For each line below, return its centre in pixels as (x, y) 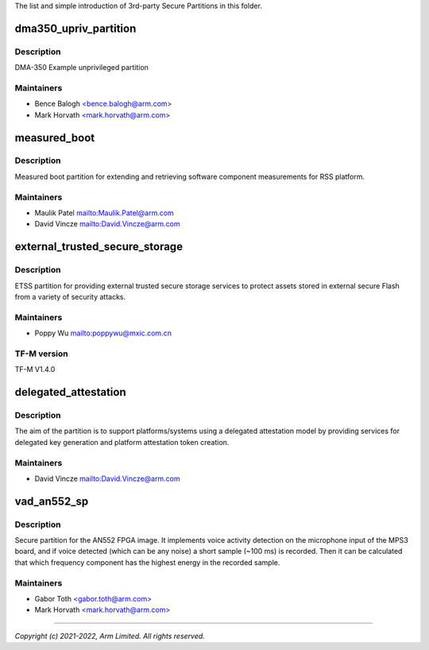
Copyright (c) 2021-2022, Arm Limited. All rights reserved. (110, 636)
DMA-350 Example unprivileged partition (81, 68)
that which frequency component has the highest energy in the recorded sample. (147, 562)
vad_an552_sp (52, 501)
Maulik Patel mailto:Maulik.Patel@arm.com (104, 213)
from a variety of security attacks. (70, 296)
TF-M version (42, 354)
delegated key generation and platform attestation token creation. (122, 442)
